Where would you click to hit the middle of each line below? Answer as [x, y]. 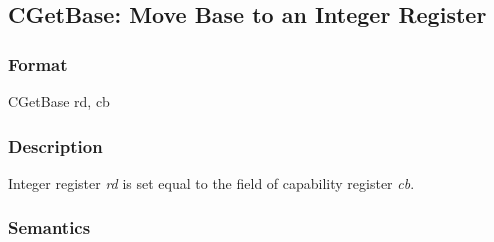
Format [38, 63]
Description [55, 145]
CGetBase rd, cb [59, 101]
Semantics [49, 227]
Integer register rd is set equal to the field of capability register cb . [211, 182]
